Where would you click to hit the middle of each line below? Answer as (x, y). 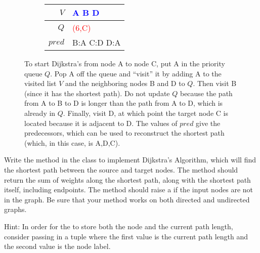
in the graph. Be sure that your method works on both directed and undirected (127, 199)
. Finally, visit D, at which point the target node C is (145, 113)
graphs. (15, 209)
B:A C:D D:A (97, 42)
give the (208, 123)
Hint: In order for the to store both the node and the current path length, (119, 226)
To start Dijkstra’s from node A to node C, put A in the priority (125, 63)
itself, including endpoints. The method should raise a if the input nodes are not (129, 189)
